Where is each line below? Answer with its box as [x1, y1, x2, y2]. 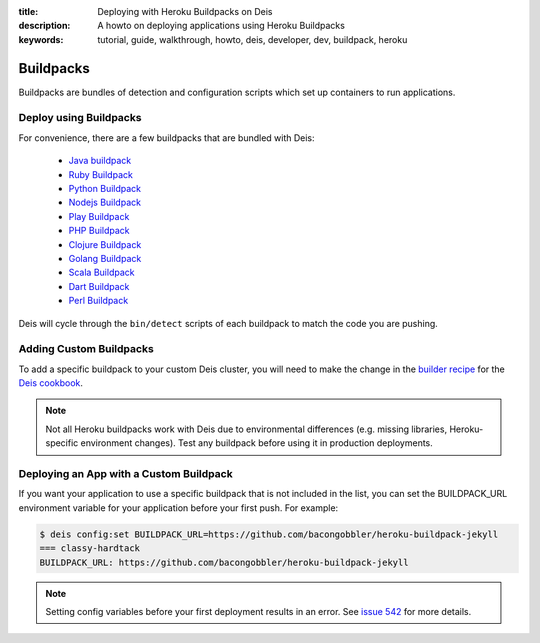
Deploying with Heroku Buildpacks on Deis [97, 6, 273, 17]
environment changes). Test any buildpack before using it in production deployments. [80, 437, 434, 449]
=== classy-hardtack [39, 543, 140, 554]
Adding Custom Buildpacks [18, 342, 154, 356]
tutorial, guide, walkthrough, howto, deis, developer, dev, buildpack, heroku [97, 33, 408, 45]
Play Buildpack [68, 210, 130, 222]
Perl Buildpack [68, 295, 129, 307]
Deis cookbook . [18, 377, 84, 389]
